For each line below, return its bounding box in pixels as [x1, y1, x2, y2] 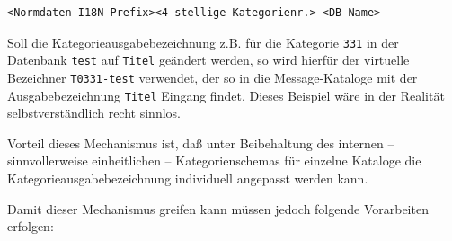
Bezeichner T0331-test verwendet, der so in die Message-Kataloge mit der [7, 67, 418, 86]
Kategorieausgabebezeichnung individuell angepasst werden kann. [7, 169, 368, 187]
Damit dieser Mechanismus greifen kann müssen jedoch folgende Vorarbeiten [7, 199, 429, 218]
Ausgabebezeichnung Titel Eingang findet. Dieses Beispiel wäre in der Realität [7, 85, 445, 104]
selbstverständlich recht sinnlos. [7, 103, 181, 122]
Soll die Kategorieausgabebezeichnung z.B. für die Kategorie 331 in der [7, 32, 399, 51]
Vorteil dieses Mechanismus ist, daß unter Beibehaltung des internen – [7, 133, 394, 152]
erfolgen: [7, 217, 54, 236]
